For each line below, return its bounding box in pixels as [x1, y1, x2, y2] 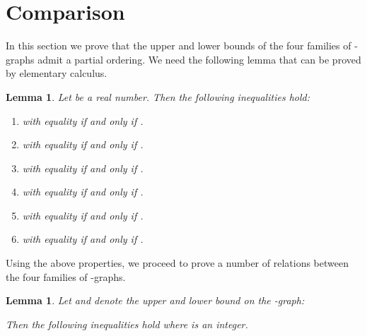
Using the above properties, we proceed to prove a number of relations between [6, 256, 349, 270]
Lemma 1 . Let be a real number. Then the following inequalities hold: [6, 89, 310, 104]
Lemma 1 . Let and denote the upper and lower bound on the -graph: [6, 293, 305, 308]
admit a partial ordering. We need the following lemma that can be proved [37, 52, 361, 66]
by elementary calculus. [6, 66, 107, 80]
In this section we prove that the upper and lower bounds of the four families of [6, 38, 351, 53]
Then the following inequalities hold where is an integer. [6, 316, 248, 331]
